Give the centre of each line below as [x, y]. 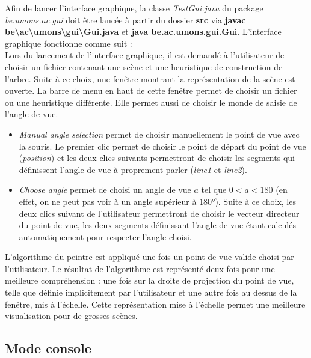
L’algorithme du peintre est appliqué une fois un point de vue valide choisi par [149, 257]
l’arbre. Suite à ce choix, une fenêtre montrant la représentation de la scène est [150, 78]
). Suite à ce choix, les [255, 201]
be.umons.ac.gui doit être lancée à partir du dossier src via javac [125, 20]
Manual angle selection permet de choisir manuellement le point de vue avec [159, 134]
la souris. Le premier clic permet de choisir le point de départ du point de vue [162, 146]
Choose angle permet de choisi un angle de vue [105, 190]
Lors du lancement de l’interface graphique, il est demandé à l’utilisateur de [145, 55]
